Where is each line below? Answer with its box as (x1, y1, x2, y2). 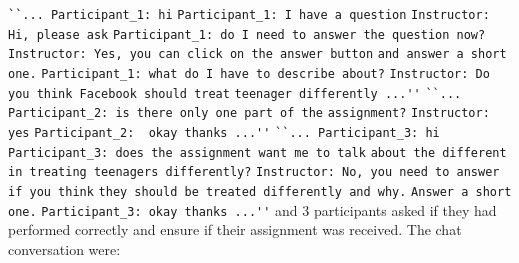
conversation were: (8, 238, 121, 259)
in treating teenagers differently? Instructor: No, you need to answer (8, 165, 500, 180)
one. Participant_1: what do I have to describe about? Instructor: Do (8, 66, 490, 81)
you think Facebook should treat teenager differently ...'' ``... (8, 86, 462, 101)
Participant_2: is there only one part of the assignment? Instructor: (8, 106, 490, 121)
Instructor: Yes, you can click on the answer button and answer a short (8, 47, 507, 62)
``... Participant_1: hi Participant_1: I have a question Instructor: (8, 8, 490, 22)
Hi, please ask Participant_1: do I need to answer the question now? (8, 27, 486, 42)
